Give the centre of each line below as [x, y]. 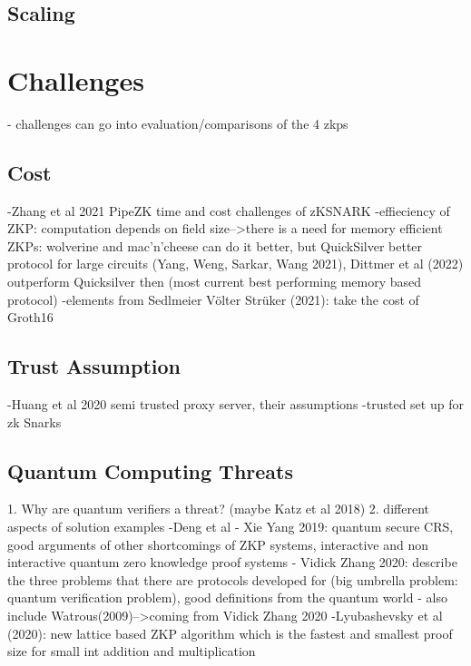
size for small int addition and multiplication [132, 651]
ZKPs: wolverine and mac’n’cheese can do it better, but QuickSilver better [215, 245]
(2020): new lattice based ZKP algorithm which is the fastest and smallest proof [230, 633]
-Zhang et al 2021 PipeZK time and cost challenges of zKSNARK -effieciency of [229, 210]
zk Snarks [34, 421]
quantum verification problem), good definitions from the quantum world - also [227, 597]
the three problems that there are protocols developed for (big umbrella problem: [233, 579]
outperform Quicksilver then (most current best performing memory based [215, 282]
